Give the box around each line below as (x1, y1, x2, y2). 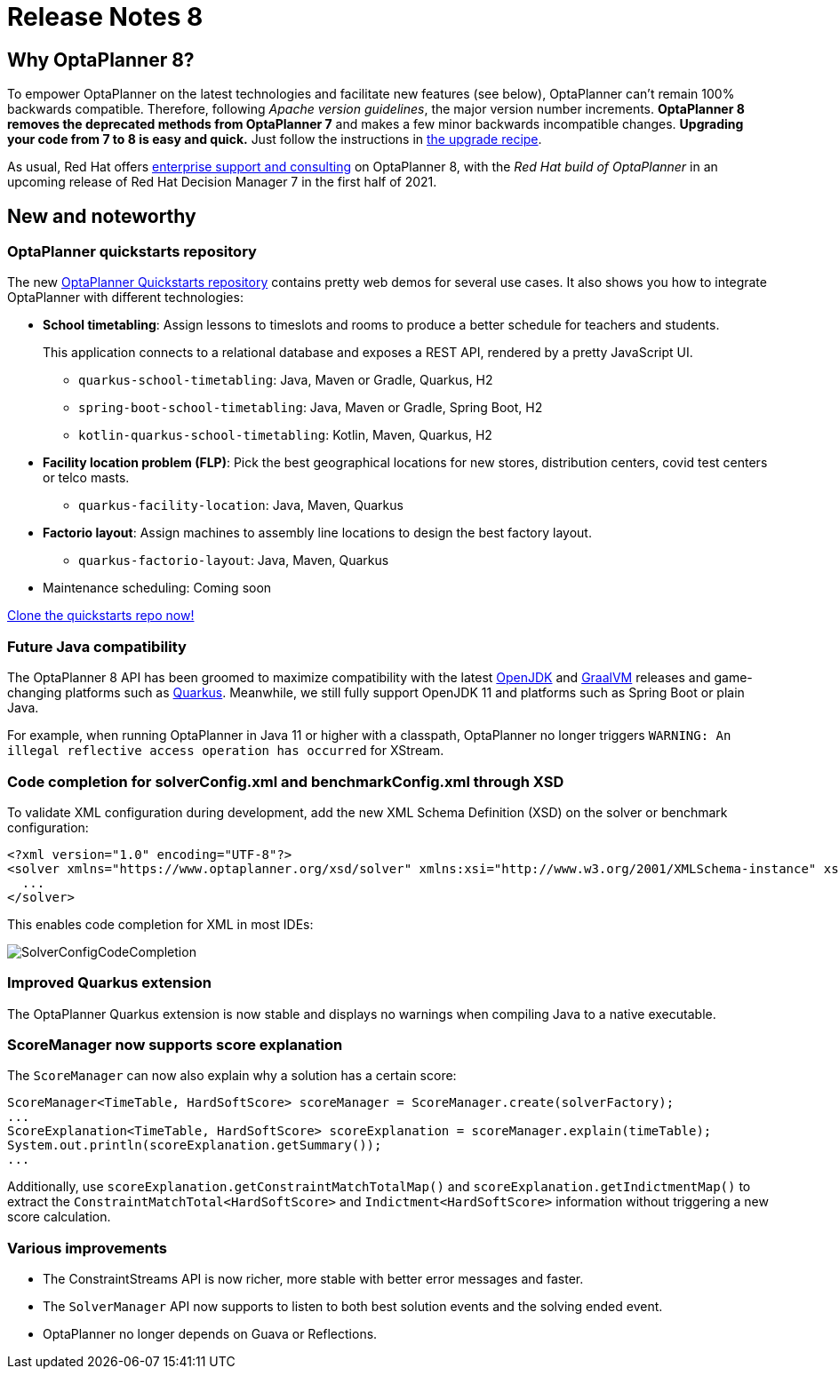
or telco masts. (43, 470, 130, 486)
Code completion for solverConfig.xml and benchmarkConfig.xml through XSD (7, 772, 564, 791)
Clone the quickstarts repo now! (7, 608, 195, 624)
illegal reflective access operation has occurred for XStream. (7, 743, 444, 759)
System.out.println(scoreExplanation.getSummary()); (7, 1138, 382, 1153)
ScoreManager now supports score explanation (7, 1036, 343, 1054)
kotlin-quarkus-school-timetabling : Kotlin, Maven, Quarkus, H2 (78, 427, 492, 443)
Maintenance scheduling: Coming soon (43, 580, 272, 596)
